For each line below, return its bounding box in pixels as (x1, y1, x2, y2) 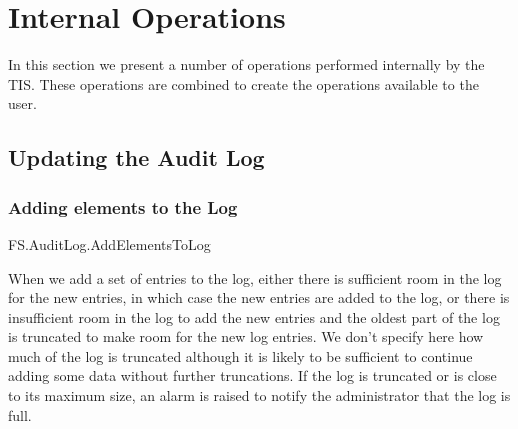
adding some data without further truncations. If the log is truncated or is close (8, 365, 497, 386)
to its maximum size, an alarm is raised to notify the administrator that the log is (8, 385, 511, 406)
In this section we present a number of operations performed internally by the (8, 54, 485, 75)
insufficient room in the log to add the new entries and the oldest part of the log (8, 306, 500, 327)
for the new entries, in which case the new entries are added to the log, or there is (8, 287, 510, 308)
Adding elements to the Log (8, 194, 238, 219)
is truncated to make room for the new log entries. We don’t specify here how (8, 326, 484, 347)
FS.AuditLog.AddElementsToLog (8, 233, 211, 254)
